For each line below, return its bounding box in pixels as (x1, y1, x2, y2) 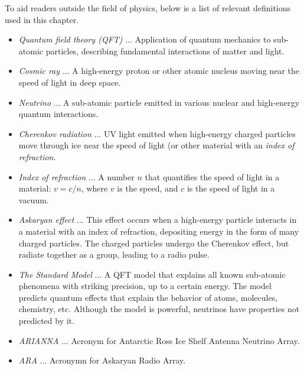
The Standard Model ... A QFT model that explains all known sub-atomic (18, 268, 286, 280)
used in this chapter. (5, 13, 79, 25)
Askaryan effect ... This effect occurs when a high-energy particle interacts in (18, 213, 297, 226)
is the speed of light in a (187, 182, 275, 194)
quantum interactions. (18, 108, 99, 120)
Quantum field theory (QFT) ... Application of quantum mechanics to (18, 33, 271, 46)
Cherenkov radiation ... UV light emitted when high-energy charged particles (18, 127, 296, 139)
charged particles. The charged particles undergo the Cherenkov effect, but (18, 236, 289, 249)
